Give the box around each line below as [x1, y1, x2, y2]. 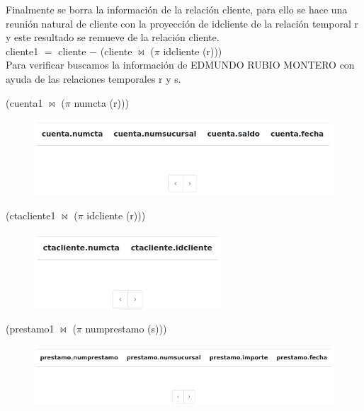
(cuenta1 [6, 95, 43, 110]
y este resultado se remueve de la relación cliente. [6, 30, 220, 45]
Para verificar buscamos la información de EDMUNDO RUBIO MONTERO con [6, 57, 355, 72]
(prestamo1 [6, 321, 55, 336]
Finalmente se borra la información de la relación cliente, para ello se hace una [6, 2, 348, 16]
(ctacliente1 [6, 207, 56, 222]
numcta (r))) [74, 95, 129, 110]
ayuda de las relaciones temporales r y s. [6, 71, 181, 86]
